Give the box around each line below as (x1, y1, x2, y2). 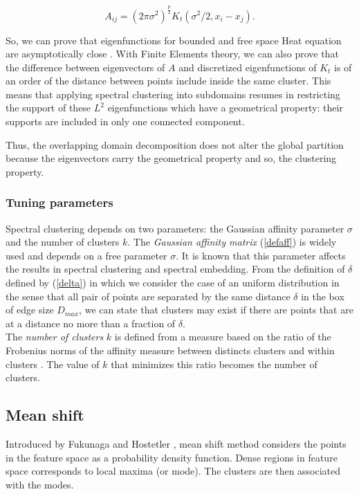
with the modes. (6, 477, 74, 491)
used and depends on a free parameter (6, 248, 167, 262)
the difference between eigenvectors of (6, 60, 165, 74)
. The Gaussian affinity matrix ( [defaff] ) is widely (127, 235, 337, 249)
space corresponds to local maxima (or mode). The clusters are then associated (6, 464, 341, 478)
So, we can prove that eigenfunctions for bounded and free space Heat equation (6, 33, 342, 47)
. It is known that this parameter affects (176, 248, 346, 262)
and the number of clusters (6, 235, 120, 249)
